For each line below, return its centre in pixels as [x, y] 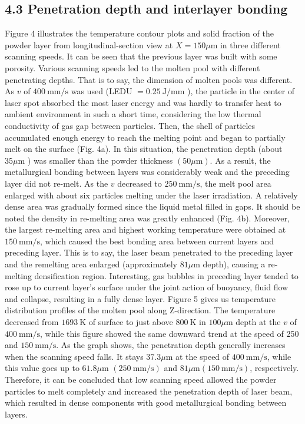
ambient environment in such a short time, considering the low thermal [133, 114]
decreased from [32, 322]
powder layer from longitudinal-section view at [89, 44]
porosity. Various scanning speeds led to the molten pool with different [132, 67]
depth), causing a [234, 264]
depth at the [258, 322]
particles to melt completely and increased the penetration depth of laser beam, [149, 391]
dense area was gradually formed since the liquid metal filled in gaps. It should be [152, 206]
